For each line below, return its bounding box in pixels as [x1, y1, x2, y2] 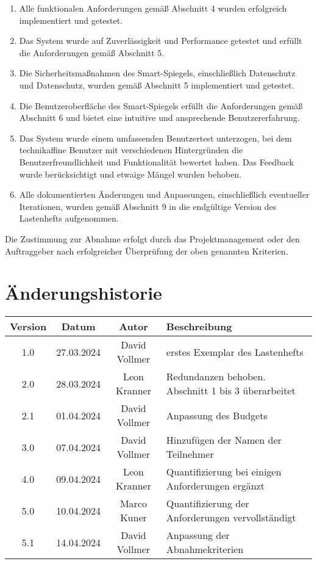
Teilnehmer [166, 447, 214, 461]
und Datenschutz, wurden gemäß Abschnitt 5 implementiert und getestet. [19, 78, 294, 91]
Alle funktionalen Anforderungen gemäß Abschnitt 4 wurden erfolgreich [19, 2, 287, 14]
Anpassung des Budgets [166, 408, 268, 422]
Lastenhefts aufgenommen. [19, 212, 119, 225]
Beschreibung [166, 319, 232, 334]
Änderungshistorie [5, 280, 162, 305]
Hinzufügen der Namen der [166, 433, 282, 447]
